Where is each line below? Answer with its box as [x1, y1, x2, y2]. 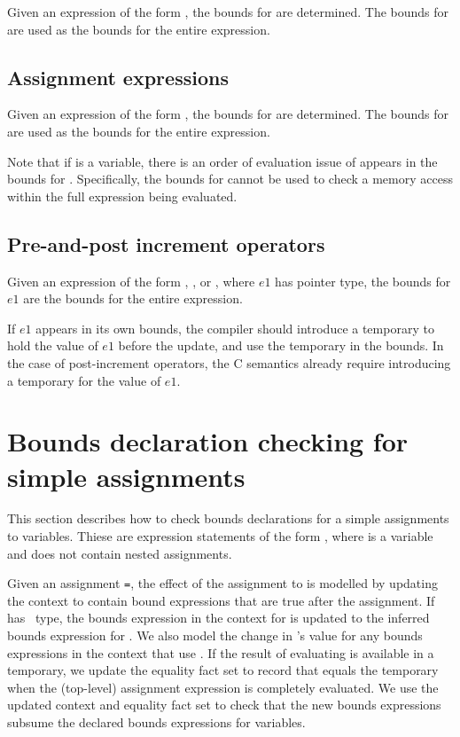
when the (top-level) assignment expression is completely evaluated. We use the [7, 678, 439, 696]
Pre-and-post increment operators [7, 230, 325, 257]
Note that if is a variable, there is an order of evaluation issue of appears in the [7, 152, 438, 170]
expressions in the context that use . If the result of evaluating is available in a [7, 643, 434, 662]
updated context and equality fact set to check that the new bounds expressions [7, 695, 441, 714]
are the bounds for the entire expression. [23, 289, 243, 308]
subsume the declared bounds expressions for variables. [7, 713, 306, 732]
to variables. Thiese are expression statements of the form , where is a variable [7, 527, 433, 545]
